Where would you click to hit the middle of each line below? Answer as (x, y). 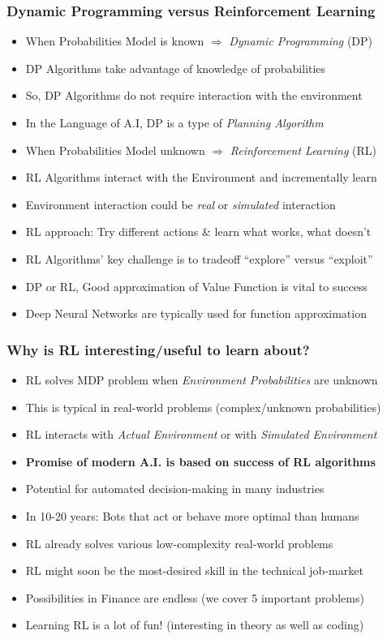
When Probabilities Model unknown (115, 150)
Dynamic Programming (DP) (301, 41)
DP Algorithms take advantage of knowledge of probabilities (176, 68)
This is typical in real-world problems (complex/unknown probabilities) (203, 407)
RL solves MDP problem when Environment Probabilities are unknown (202, 379)
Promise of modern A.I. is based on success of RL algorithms (200, 461)
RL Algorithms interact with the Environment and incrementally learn (201, 177)
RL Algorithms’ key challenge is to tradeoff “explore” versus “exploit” (199, 258)
